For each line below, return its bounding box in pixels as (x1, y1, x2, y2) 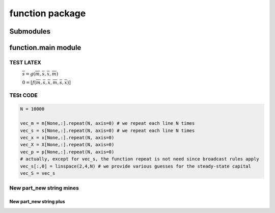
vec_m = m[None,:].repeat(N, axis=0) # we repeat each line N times (20, 120, 195, 126)
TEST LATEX (9, 59, 42, 66)
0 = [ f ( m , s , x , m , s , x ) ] (22, 79, 71, 85)
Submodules (9, 27, 51, 36)
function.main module (9, 43, 81, 52)
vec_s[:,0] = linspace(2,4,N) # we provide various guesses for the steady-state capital (20, 163, 252, 169)
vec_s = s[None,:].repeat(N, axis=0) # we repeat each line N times (20, 127, 195, 134)
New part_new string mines (9, 184, 79, 192)
